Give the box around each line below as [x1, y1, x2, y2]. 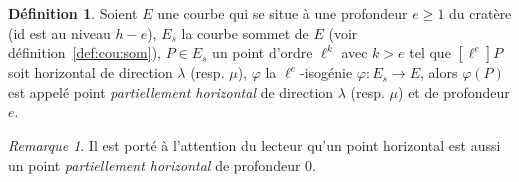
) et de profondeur [398, 81, 510, 102]
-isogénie [299, 62, 353, 83]
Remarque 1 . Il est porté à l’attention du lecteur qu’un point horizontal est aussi [8, 134, 501, 155]
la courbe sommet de [181, 22, 309, 43]
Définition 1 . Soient [8, 3, 138, 23]
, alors [420, 62, 458, 83]
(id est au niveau [8, 22, 111, 43]
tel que [409, 42, 451, 63]
